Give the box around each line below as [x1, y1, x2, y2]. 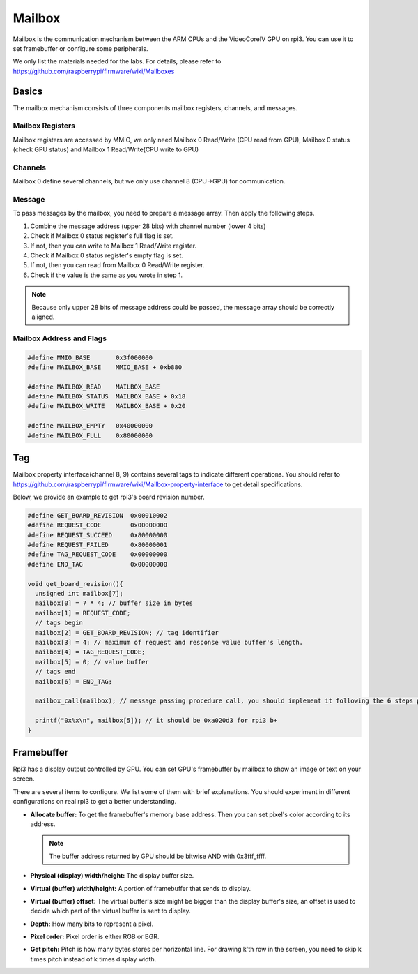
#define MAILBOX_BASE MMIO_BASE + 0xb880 [27, 363, 183, 371]
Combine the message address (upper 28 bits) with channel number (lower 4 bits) [30, 222, 266, 230]
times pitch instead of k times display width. [30, 954, 157, 963]
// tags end [35, 668, 76, 676]
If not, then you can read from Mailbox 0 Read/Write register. [30, 261, 205, 269]
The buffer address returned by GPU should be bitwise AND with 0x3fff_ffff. [49, 852, 267, 860]
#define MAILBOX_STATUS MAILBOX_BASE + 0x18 [27, 393, 186, 400]
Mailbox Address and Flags [13, 334, 107, 343]
